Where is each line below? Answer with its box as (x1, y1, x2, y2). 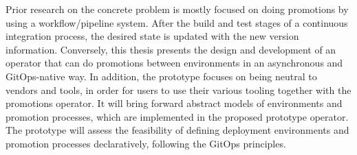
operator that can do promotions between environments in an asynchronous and (6, 56, 343, 70)
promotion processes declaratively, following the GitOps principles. (6, 136, 286, 150)
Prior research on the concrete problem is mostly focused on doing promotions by (6, 2, 349, 16)
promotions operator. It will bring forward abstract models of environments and (6, 96, 343, 110)
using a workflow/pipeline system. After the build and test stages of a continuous (6, 15, 348, 29)
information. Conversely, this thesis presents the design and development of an (6, 42, 336, 56)
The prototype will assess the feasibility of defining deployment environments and (6, 123, 349, 137)
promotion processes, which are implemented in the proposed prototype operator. (6, 109, 349, 123)
